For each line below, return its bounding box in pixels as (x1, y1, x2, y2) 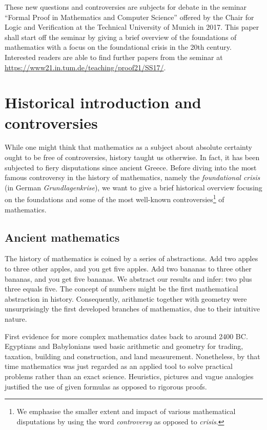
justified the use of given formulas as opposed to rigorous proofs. (5, 381, 207, 392)
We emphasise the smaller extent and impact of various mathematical (16, 406, 236, 417)
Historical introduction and (5, 92, 201, 113)
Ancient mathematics (5, 229, 120, 245)
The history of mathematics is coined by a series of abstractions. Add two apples (5, 253, 258, 264)
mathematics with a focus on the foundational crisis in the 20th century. (5, 42, 232, 52)
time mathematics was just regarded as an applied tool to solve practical (5, 361, 233, 372)
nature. (5, 314, 27, 324)
